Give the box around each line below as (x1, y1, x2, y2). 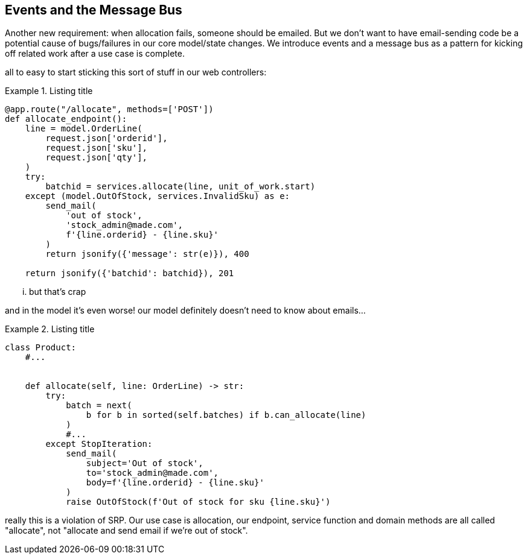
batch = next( (66, 400, 132, 411)
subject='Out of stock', (86, 458, 203, 469)
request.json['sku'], (45, 143, 148, 153)
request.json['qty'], (45, 153, 148, 163)
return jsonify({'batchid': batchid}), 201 (25, 268, 234, 279)
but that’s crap (29, 286, 86, 297)
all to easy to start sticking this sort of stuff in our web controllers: (5, 67, 267, 78)
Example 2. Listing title (5, 324, 95, 335)
